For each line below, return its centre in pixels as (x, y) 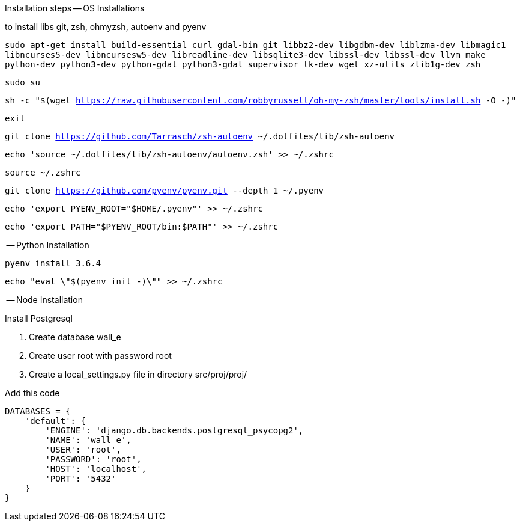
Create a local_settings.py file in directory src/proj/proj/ (138, 374)
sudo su (23, 82)
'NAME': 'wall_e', (88, 440)
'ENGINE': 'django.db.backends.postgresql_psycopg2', (174, 430)
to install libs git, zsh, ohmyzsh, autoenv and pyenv (106, 27)
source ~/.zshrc (43, 173)
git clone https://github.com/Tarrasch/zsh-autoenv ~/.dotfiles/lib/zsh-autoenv (200, 136)
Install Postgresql (39, 318)
